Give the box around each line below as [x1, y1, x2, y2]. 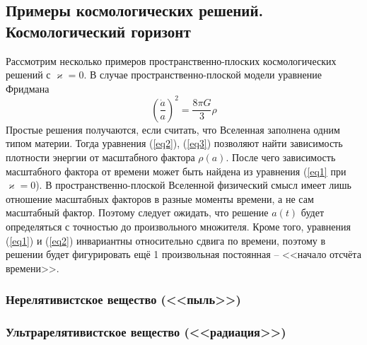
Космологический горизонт [6, 20, 191, 42]
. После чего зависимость [226, 150, 336, 165]
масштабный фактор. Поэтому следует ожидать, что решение [6, 205, 269, 220]
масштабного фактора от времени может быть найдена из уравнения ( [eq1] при [6, 163, 346, 178]
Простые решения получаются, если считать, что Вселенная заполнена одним [6, 122, 340, 136]
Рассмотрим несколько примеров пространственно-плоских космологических [6, 53, 337, 68]
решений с [6, 67, 51, 82]
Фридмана [6, 81, 49, 95]
